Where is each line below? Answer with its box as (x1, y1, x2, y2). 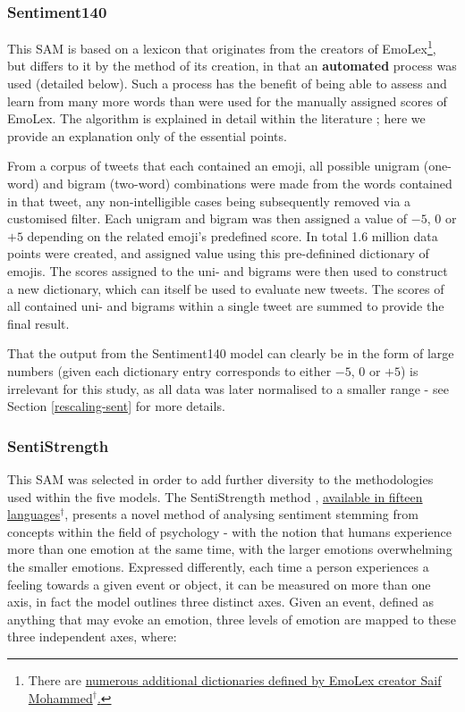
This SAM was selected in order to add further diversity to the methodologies (7, 469, 434, 488)
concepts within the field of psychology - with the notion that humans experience (7, 522, 452, 540)
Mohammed (28, 688, 93, 707)
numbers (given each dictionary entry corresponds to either (7, 361, 332, 380)
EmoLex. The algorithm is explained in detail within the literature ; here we (7, 109, 426, 128)
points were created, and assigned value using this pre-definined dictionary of (7, 244, 429, 263)
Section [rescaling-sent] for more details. (7, 397, 225, 415)
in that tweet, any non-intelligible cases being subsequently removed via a (7, 191, 411, 210)
